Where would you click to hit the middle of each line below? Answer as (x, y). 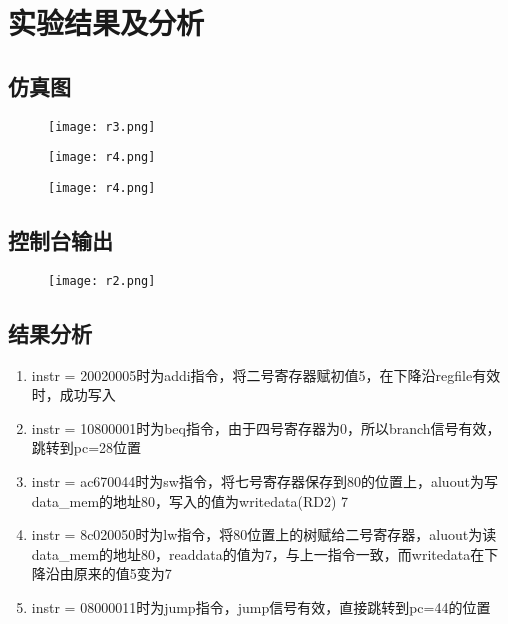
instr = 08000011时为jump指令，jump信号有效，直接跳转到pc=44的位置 (261, 606)
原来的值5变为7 (122, 573)
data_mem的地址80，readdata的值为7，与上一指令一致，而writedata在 (258, 553)
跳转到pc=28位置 (86, 447)
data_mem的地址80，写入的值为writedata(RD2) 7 (189, 500)
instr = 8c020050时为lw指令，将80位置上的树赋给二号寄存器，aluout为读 (264, 534)
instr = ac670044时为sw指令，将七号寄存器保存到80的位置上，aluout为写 (264, 480)
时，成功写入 (73, 394)
